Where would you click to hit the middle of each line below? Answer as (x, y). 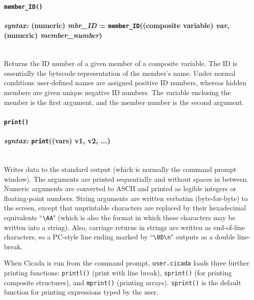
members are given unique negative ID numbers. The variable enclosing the (117, 92)
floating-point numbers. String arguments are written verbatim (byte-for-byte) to (126, 198)
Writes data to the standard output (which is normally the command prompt (120, 169)
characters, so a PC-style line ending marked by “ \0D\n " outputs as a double (120, 237)
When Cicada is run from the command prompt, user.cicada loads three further (127, 263)
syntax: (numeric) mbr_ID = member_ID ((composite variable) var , (117, 25)
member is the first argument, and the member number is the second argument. (124, 102)
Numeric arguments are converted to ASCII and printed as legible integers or (120, 188)
